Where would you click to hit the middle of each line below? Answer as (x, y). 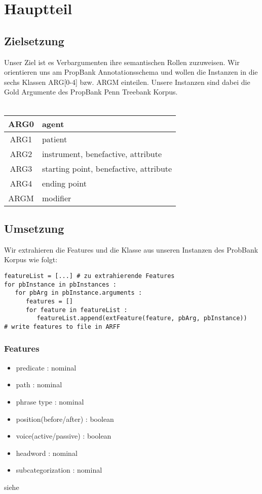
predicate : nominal (46, 367)
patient (54, 139)
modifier (57, 198)
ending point (64, 183)
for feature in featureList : (77, 310)
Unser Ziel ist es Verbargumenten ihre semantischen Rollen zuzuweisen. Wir (122, 62)
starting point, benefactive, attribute (107, 168)
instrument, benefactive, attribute (102, 153)
